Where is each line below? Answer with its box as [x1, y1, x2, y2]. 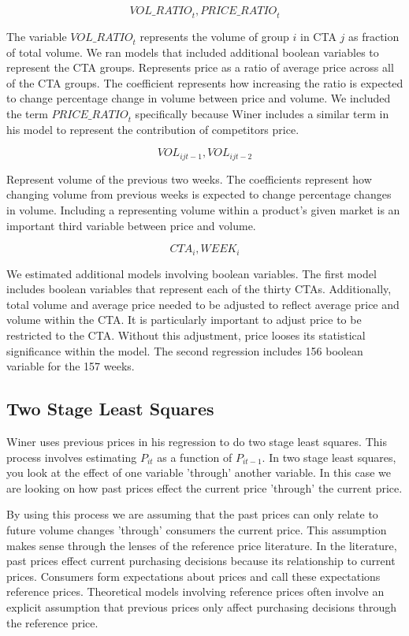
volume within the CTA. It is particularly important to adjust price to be [6, 311, 362, 328]
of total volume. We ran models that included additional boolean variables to [6, 43, 379, 60]
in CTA [300, 28, 336, 44]
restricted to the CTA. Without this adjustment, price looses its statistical [6, 327, 366, 344]
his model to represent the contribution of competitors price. [6, 121, 299, 137]
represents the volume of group [139, 28, 289, 44]
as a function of [157, 448, 232, 465]
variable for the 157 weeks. [6, 358, 135, 374]
